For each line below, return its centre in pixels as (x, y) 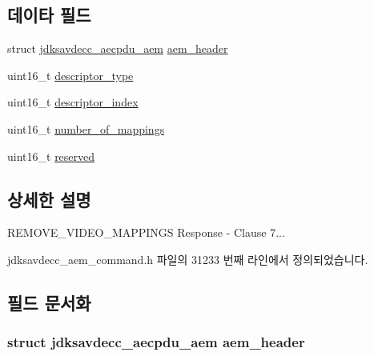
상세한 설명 (49, 199)
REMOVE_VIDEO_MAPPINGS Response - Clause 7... (146, 232)
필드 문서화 (49, 302)
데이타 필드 (49, 15)
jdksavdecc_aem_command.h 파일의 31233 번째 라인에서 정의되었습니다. (188, 259)
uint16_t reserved (51, 156)
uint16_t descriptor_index (73, 102)
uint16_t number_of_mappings (86, 128)
